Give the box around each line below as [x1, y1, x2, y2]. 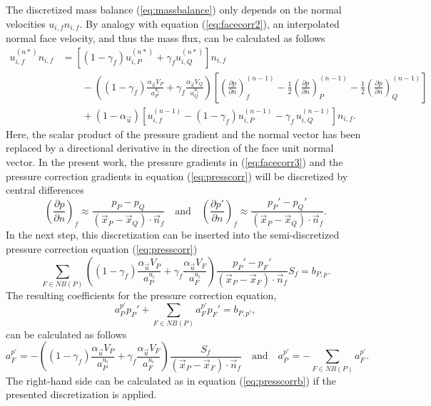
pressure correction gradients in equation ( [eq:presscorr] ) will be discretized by [6, 168, 348, 183]
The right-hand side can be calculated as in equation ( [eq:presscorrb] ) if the [6, 373, 336, 387]
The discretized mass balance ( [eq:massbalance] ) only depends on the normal [6, 2, 342, 16]
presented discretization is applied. [6, 387, 157, 402]
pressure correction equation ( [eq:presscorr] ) [6, 241, 198, 256]
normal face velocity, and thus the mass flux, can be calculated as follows [6, 31, 325, 46]
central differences [6, 182, 84, 197]
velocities [6, 16, 46, 31]
